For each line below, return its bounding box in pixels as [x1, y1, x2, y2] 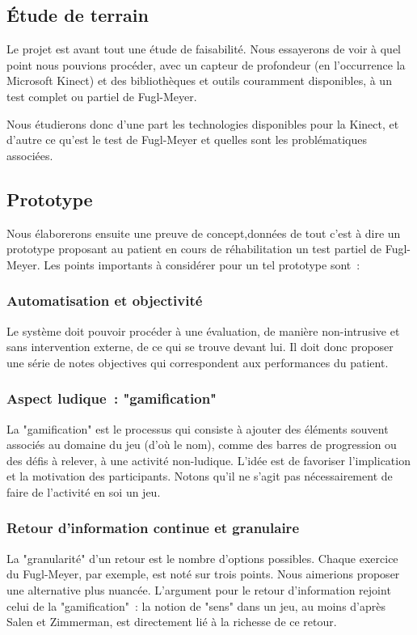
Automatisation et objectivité [6, 290, 203, 311]
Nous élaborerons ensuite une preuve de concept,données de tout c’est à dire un [6, 224, 401, 241]
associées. [6, 146, 53, 163]
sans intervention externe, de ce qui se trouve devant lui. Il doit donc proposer [6, 338, 394, 355]
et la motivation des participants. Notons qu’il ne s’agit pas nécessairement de [6, 468, 393, 485]
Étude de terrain [6, 2, 149, 28]
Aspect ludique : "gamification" [6, 388, 217, 409]
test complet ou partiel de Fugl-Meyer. [6, 87, 197, 104]
